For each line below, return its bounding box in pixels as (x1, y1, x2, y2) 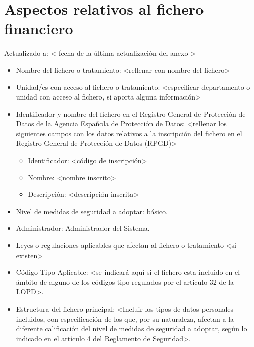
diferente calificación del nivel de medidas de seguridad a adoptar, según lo (16, 323, 247, 334)
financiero (4, 18, 73, 39)
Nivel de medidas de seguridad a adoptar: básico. (16, 206, 168, 216)
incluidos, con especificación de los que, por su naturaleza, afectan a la (16, 313, 234, 324)
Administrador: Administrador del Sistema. (16, 223, 150, 233)
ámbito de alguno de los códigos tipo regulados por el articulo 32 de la (16, 276, 234, 287)
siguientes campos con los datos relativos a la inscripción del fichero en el (16, 128, 242, 138)
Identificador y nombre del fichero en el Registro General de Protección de (16, 108, 246, 119)
